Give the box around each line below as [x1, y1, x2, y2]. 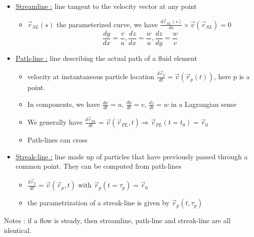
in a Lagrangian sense [170, 99, 237, 109]
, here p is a [213, 71, 250, 82]
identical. [4, 225, 32, 235]
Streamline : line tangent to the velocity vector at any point [15, 1, 197, 11]
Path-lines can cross [27, 135, 87, 145]
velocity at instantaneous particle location [27, 71, 155, 82]
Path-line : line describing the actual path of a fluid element [15, 52, 197, 63]
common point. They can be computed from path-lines [15, 161, 181, 171]
